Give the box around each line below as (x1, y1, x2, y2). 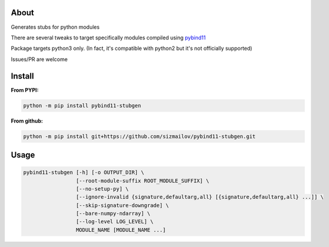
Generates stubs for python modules (11, 23, 100, 31)
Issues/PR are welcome (11, 56, 68, 63)
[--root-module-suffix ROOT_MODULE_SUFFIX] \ (75, 177, 210, 184)
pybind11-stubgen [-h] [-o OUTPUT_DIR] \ (23, 169, 145, 176)
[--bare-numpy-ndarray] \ (75, 210, 151, 217)
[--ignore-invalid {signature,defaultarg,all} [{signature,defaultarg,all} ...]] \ (75, 194, 324, 201)
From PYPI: (11, 86, 39, 93)
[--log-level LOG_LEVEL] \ (75, 218, 154, 225)
